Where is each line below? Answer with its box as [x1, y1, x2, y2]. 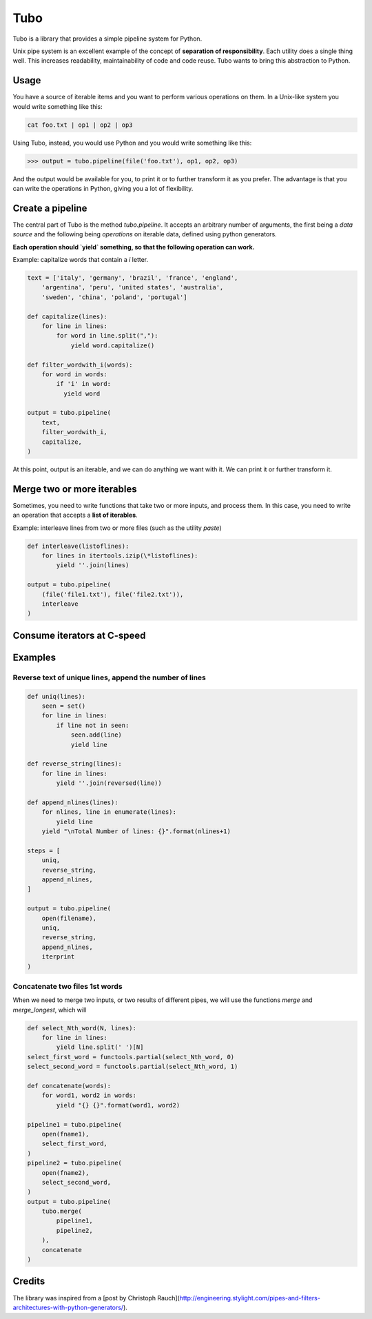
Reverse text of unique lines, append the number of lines [12, 673, 207, 682]
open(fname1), [41, 1130, 90, 1138]
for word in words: [41, 370, 108, 378]
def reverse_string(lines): [27, 760, 122, 768]
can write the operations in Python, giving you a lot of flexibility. [12, 184, 194, 192]
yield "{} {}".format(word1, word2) [56, 1101, 180, 1109]
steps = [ [27, 846, 61, 855]
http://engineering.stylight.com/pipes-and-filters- [179, 1294, 320, 1302]
